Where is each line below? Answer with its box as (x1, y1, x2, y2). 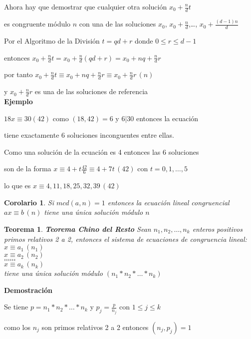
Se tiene (4, 301, 28, 312)
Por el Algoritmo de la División (4, 35, 100, 46)
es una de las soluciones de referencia (34, 86, 148, 97)
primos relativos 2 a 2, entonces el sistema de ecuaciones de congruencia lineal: (4, 233, 247, 244)
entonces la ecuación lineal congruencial (107, 197, 230, 207)
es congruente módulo (4, 19, 71, 29)
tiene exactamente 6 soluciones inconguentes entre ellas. (4, 130, 174, 140)
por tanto (4, 69, 33, 80)
